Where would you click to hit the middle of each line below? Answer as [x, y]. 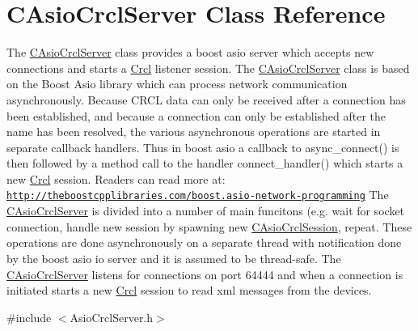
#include [29, 317]
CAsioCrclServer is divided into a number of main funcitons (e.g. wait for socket [206, 211]
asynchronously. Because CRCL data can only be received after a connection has [206, 99]
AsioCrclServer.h [112, 317]
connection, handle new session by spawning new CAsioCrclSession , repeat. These [209, 226]
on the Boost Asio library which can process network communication [177, 84]
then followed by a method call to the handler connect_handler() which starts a [205, 163]
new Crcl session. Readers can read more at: [116, 178]
